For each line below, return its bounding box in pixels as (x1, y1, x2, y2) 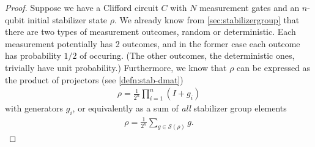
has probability (5, 49, 61, 62)
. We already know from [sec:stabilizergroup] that (114, 13, 300, 26)
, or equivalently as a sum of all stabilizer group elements (72, 102, 287, 115)
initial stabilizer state (27, 13, 108, 26)
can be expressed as (237, 61, 311, 73)
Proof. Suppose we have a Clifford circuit (5, 1, 158, 13)
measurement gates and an (199, 1, 300, 13)
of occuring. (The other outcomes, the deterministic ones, (80, 49, 295, 62)
